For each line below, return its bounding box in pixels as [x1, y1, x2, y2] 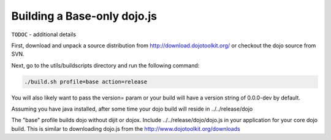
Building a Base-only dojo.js [11, 9, 158, 23]
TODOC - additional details [11, 31, 77, 38]
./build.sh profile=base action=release [24, 78, 147, 85]
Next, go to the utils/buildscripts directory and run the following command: [11, 61, 200, 69]
